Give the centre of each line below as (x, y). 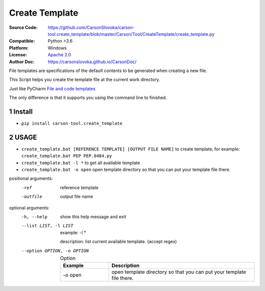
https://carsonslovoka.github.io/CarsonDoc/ (92, 62)
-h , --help (34, 217)
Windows (57, 48)
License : (18, 55)
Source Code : (23, 27)
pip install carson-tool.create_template (72, 123)
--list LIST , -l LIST (47, 226)
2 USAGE (23, 137)
